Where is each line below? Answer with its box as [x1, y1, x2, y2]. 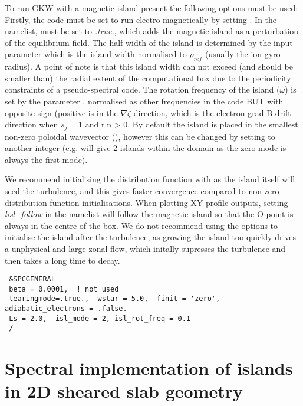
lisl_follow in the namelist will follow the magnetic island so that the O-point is [5, 208, 294, 220]
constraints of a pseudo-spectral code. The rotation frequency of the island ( [5, 83, 280, 96]
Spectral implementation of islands [5, 356, 293, 380]
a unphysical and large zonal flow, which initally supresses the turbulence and [5, 242, 286, 254]
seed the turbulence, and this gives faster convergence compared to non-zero [5, 184, 279, 197]
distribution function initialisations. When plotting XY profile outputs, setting [5, 196, 288, 208]
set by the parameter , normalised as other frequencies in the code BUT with [5, 94, 284, 107]
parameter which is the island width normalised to [5, 48, 187, 60]
